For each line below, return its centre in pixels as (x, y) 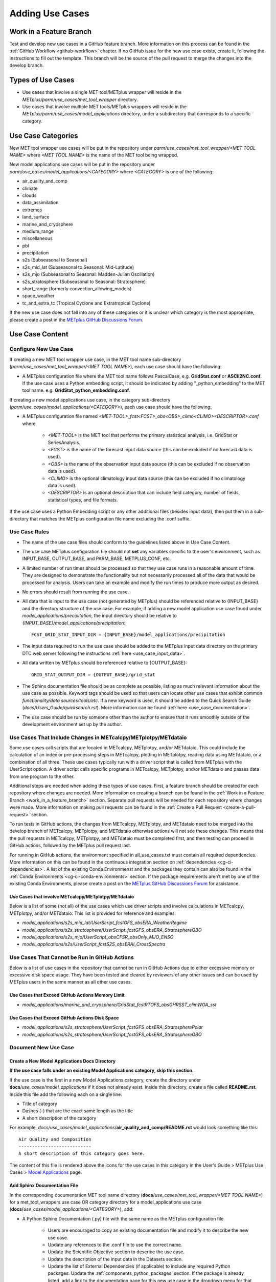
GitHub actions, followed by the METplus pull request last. (70, 846)
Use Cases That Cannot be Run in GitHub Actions (72, 957)
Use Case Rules (29, 532)
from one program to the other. (42, 776)
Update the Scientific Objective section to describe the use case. (116, 1252)
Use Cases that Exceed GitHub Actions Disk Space (64, 1017)
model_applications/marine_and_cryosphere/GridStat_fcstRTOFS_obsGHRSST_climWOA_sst (119, 1005)
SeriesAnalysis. (64, 442)
